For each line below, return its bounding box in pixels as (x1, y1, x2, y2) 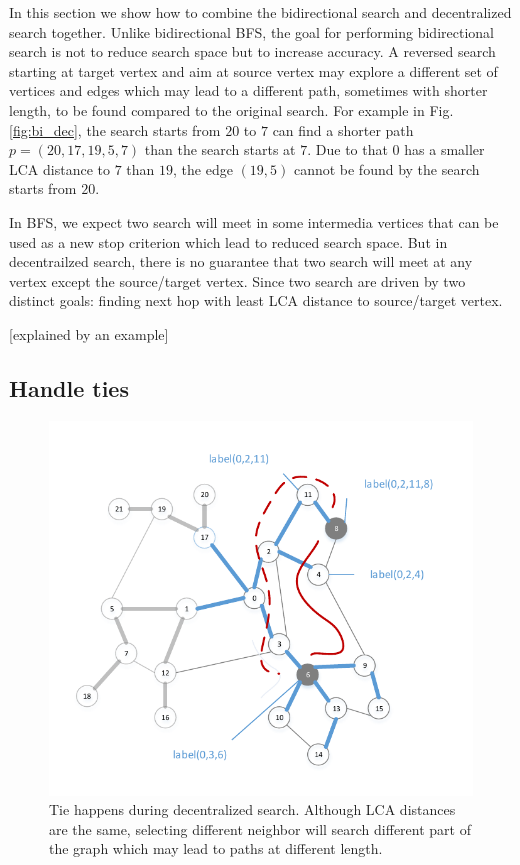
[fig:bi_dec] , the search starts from (9, 119, 221, 140)
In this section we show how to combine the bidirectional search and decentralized (9, 2, 512, 22)
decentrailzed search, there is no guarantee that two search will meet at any (9, 251, 473, 272)
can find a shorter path (272, 119, 414, 140)
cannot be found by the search (293, 158, 480, 179)
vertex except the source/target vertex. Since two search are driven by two (9, 270, 466, 291)
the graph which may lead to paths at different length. (49, 838, 383, 859)
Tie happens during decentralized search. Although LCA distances (49, 799, 456, 820)
